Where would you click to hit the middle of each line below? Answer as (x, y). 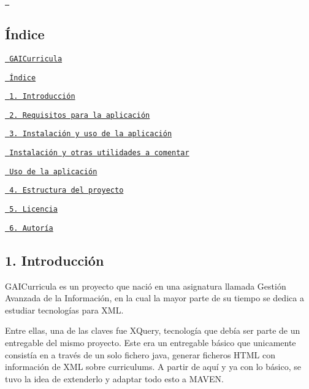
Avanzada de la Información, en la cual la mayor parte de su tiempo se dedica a (154, 298)
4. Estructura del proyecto (67, 191)
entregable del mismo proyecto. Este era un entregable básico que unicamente (151, 342)
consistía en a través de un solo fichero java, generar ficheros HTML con (140, 354)
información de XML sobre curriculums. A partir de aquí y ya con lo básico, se (153, 367)
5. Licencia (33, 210)
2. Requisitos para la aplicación (80, 115)
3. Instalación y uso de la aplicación (91, 134)
